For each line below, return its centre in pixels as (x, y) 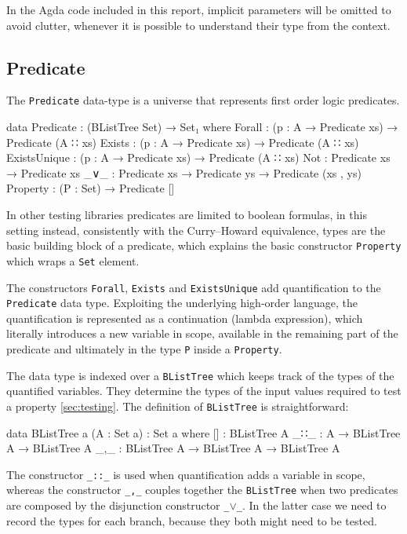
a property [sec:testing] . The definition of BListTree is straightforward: (178, 406)
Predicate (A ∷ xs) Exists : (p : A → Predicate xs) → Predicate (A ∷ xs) (183, 142)
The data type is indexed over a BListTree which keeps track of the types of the (200, 375)
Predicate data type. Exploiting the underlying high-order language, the (182, 303)
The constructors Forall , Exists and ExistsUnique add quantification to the (194, 287)
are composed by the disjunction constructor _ (118, 505)
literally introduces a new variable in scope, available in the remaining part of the (202, 333)
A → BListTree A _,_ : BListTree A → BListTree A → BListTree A (173, 448)
